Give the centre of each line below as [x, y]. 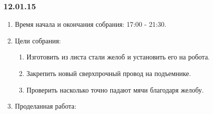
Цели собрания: [38, 40]
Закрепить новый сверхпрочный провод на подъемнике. [109, 73]
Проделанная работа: [45, 106]
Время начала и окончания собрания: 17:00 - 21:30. [90, 24]
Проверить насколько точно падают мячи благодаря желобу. [115, 89]
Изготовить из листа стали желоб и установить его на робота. [118, 57]
